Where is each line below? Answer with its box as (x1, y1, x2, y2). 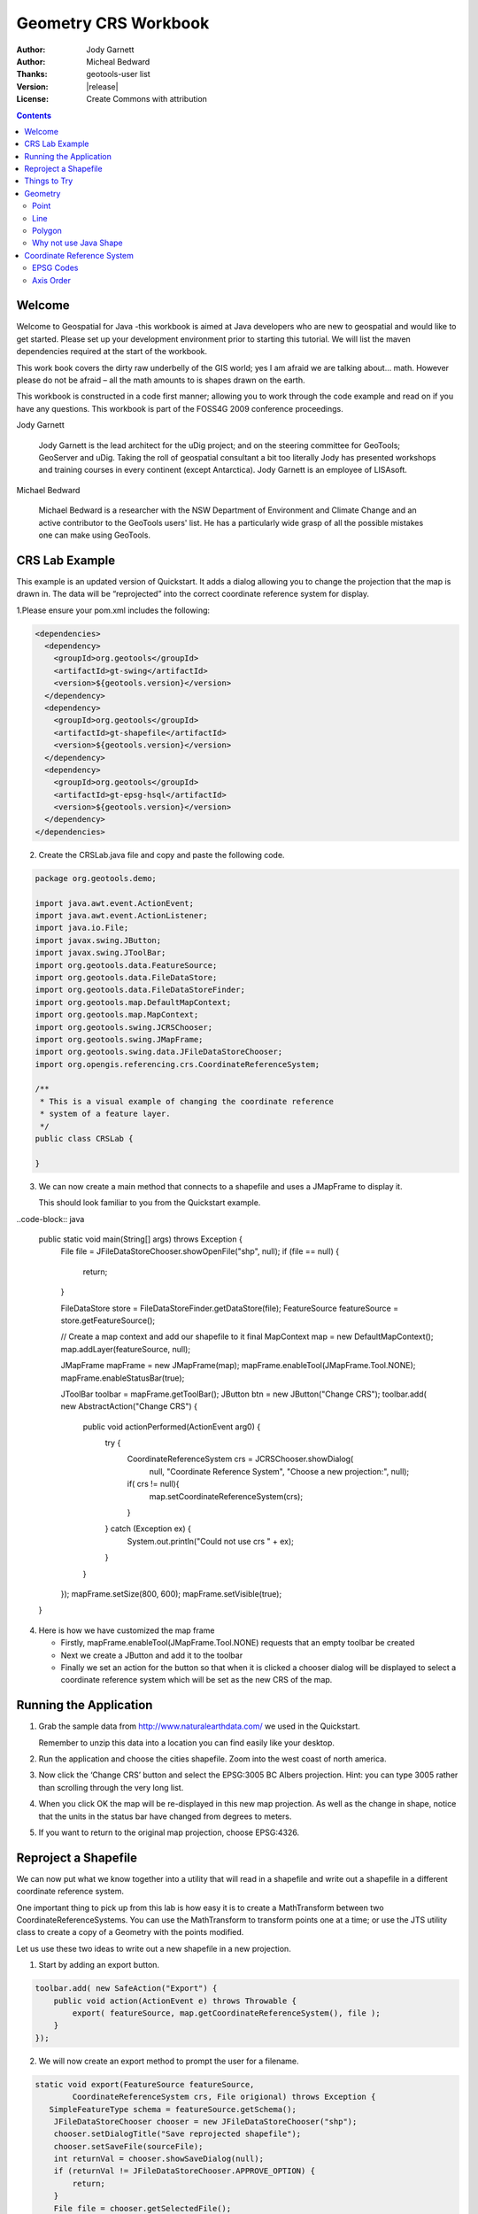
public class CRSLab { (35, 1134, 134, 1144)
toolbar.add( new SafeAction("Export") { (35, 1984, 218, 1993)
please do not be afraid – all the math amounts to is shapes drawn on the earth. (16, 375, 305, 385)
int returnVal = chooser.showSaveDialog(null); (53, 2154, 265, 2164)
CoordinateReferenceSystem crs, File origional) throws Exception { (72, 2092, 376, 2102)
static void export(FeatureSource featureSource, (35, 2079, 255, 2089)
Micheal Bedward (86, 56, 150, 66)
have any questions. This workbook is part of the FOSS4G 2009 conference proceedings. (16, 403, 344, 414)
